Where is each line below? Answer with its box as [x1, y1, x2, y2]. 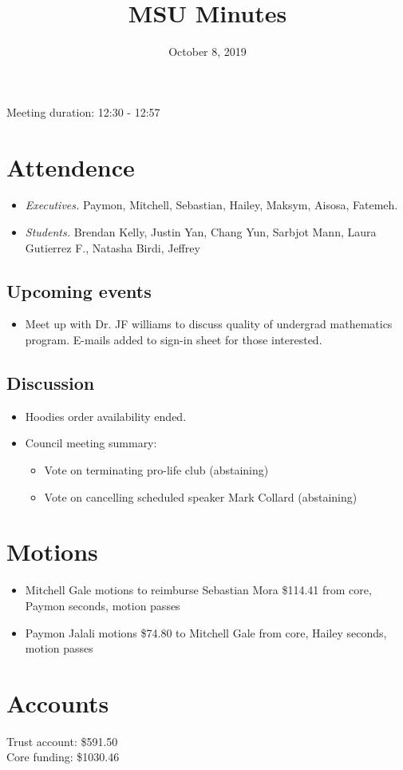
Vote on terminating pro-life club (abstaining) [44, 462, 269, 478]
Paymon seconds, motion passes [25, 597, 180, 613]
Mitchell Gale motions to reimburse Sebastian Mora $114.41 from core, [25, 581, 372, 598]
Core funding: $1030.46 [6, 748, 120, 765]
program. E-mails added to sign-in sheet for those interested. [25, 331, 322, 348]
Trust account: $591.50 [6, 732, 118, 749]
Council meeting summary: [25, 435, 157, 451]
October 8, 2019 [168, 43, 247, 60]
